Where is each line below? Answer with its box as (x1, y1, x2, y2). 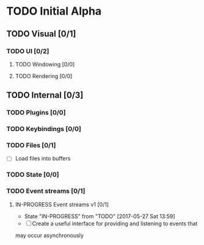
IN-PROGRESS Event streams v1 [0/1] (15, 201, 109, 208)
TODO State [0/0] (6, 171, 59, 179)
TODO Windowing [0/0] (15, 60, 75, 68)
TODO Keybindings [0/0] (6, 125, 81, 133)
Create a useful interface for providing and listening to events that (32, 219, 198, 227)
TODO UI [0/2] (6, 47, 49, 55)
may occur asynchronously (15, 232, 84, 239)
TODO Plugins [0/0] (6, 108, 66, 117)
